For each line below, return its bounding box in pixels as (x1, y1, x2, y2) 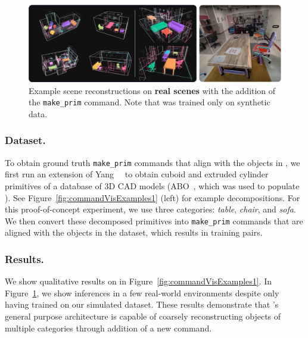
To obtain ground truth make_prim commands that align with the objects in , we (5, 156, 300, 168)
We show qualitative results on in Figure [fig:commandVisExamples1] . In (5, 275, 272, 287)
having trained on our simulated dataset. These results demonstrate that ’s (5, 298, 279, 311)
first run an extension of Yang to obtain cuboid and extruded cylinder (5, 168, 269, 180)
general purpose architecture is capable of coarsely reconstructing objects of (5, 309, 281, 322)
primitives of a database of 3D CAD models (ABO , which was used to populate (5, 179, 300, 192)
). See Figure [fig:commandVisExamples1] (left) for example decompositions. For (5, 191, 300, 204)
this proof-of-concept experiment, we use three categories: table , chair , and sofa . (5, 203, 296, 215)
